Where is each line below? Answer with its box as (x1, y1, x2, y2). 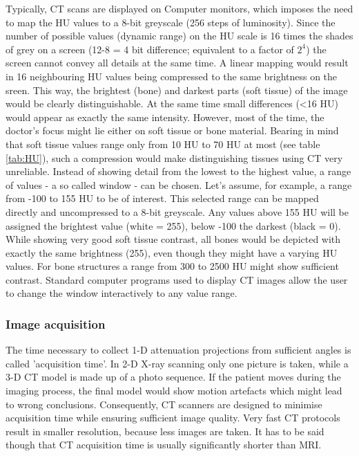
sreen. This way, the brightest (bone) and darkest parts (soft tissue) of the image (6, 82, 348, 97)
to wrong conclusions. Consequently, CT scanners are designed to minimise (6, 396, 322, 411)
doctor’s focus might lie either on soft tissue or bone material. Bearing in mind (6, 123, 339, 138)
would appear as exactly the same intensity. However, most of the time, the (6, 109, 324, 124)
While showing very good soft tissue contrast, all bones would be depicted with (6, 232, 341, 246)
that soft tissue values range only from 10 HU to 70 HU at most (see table (6, 136, 320, 151)
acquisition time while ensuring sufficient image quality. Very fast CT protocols (6, 410, 340, 425)
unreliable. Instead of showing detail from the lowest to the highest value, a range (6, 164, 351, 179)
